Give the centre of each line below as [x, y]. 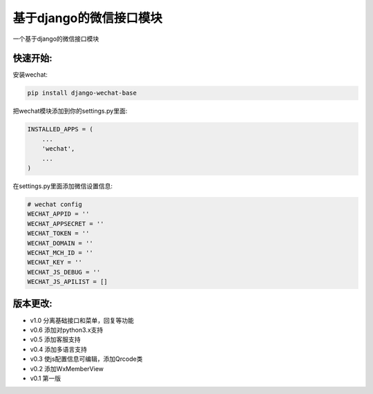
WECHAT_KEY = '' [55, 262]
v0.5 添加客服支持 [55, 339]
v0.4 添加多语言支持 [59, 349]
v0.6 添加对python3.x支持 [67, 330]
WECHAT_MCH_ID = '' [60, 253]
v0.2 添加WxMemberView [67, 368]
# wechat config [55, 204]
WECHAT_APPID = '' [58, 214]
